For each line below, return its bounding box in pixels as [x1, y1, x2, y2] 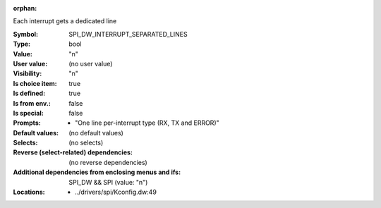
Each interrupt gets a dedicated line [13, 17, 117, 25]
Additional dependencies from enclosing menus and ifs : [13, 168, 181, 176]
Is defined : [13, 89, 46, 98]
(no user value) [68, 59, 113, 68]
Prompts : [13, 118, 42, 127]
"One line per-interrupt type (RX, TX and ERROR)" [75, 118, 220, 127]
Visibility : [13, 69, 42, 78]
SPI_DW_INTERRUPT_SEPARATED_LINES [68, 30, 188, 38]
